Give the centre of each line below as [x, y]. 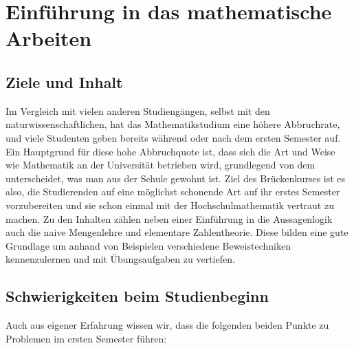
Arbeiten [49, 38]
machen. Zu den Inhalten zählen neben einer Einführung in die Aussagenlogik [169, 218]
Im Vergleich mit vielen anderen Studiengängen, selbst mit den [138, 110]
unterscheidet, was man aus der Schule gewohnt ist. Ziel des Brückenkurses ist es [176, 178]
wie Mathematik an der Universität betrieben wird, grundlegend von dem [161, 165]
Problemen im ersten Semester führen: [86, 338]
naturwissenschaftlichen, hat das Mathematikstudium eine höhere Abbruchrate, [173, 124]
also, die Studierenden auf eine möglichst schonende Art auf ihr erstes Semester [173, 192]
